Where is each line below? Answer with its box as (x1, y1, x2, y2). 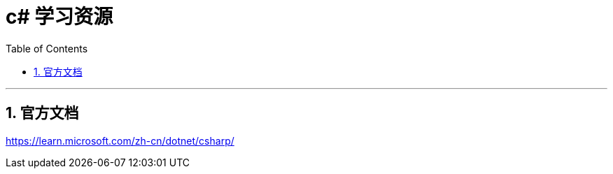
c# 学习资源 (6, 5, 113, 29)
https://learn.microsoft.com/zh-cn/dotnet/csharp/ (6, 134, 234, 147)
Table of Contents (6, 42, 88, 55)
